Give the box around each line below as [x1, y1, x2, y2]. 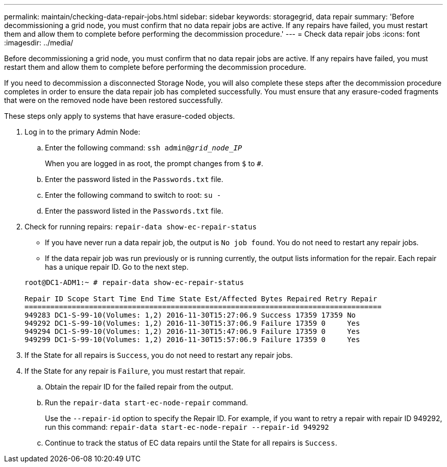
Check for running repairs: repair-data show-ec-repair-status [24, 222, 257, 231]
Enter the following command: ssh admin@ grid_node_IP [45, 143, 242, 152]
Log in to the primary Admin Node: [24, 127, 140, 136]
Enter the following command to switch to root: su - [45, 191, 221, 199]
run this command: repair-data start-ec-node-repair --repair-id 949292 [45, 423, 329, 431]
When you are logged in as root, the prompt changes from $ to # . [45, 159, 263, 168]
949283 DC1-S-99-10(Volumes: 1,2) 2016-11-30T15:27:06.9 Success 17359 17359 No [24, 311, 356, 319]
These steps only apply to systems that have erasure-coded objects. [4, 112, 235, 120]
